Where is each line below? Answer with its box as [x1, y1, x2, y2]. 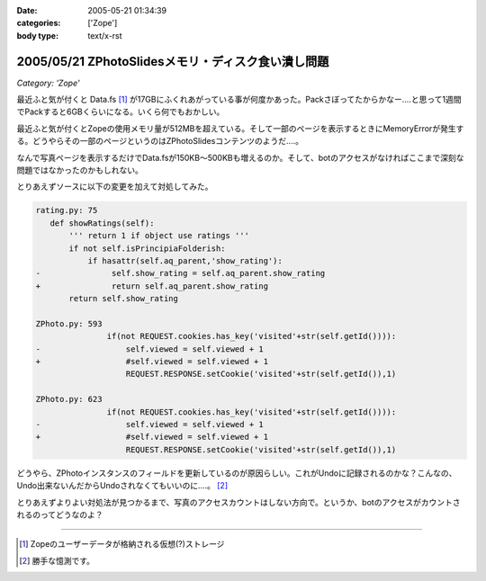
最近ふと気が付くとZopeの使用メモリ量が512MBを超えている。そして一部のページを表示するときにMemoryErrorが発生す [16, 122, 464, 134]
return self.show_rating [68, 293, 179, 304]
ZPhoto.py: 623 [35, 394, 103, 405]
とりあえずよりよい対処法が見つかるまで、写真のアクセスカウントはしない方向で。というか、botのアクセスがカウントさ [16, 496, 461, 507]
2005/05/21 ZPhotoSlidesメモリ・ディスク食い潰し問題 [16, 54, 329, 69]
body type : [16, 30, 58, 40]
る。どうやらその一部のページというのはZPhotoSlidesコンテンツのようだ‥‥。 [16, 136, 303, 147]
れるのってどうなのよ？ [16, 509, 103, 520]
